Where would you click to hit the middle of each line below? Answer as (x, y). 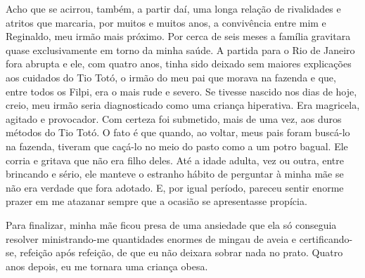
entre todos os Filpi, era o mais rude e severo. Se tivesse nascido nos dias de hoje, (181, 91)
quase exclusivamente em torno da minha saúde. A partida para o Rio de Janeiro (180, 49)
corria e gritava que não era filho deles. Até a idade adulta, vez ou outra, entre (175, 160)
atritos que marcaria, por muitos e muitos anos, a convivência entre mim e (166, 22)
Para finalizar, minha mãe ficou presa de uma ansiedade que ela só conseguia (171, 224)
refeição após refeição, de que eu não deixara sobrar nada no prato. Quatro (181, 252)
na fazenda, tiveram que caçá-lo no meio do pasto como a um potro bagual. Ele (177, 146)
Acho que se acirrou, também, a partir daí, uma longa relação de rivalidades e (173, 8)
